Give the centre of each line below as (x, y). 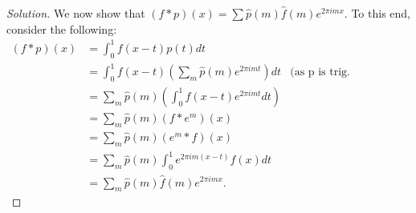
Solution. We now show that (76, 13)
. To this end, (377, 13)
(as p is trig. (320, 72)
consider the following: (62, 28)
